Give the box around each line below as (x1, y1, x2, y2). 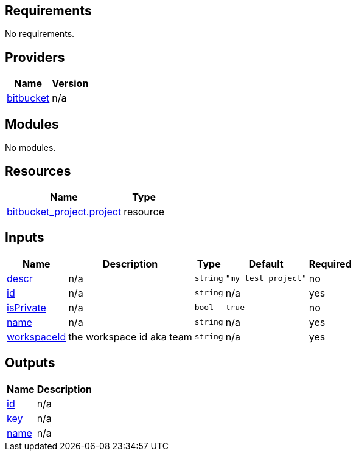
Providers (5, 49, 65, 65)
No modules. (5, 142, 56, 153)
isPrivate (7, 301, 46, 314)
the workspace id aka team (68, 330, 192, 343)
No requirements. (5, 29, 75, 40)
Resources (5, 163, 71, 179)
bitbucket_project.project (7, 205, 122, 218)
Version (52, 77, 89, 90)
